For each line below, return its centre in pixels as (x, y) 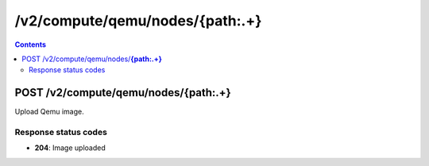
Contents (31, 44)
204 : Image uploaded (70, 148)
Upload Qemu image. (49, 112)
